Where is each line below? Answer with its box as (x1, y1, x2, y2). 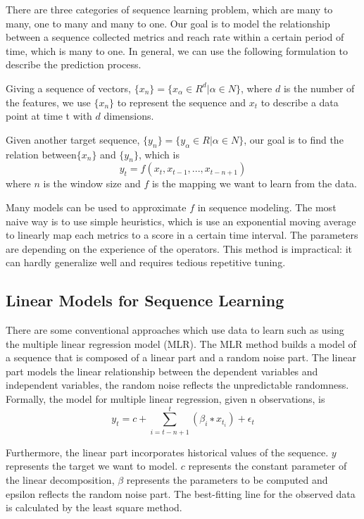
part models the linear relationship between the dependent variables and (6, 363, 318, 378)
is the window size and (43, 176, 141, 191)
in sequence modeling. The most (197, 199, 337, 214)
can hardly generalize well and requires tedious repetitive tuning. (6, 255, 286, 270)
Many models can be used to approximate (6, 199, 187, 214)
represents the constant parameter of (188, 458, 347, 473)
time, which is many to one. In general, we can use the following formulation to (6, 43, 348, 58)
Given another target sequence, (6, 132, 140, 146)
